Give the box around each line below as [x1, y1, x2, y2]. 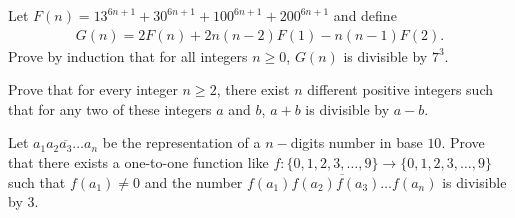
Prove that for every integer [8, 79, 178, 100]
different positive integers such [307, 79, 494, 100]
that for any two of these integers [8, 98, 212, 119]
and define [333, 5, 397, 25]
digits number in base [290, 132, 423, 153]
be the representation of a [102, 132, 261, 153]
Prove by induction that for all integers [8, 45, 248, 66]
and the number [144, 171, 243, 192]
